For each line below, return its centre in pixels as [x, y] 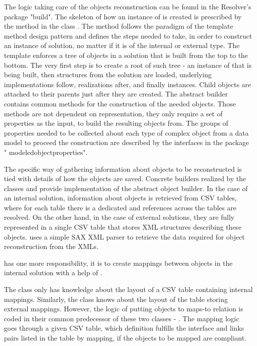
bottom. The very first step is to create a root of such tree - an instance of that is [128, 65]
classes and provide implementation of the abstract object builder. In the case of [126, 188]
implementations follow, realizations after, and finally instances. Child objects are [128, 84]
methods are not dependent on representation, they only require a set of [113, 113]
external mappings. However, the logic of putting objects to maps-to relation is [124, 309]
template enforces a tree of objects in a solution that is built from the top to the [126, 55]
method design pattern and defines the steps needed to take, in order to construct [128, 35]
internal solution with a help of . [53, 272]
